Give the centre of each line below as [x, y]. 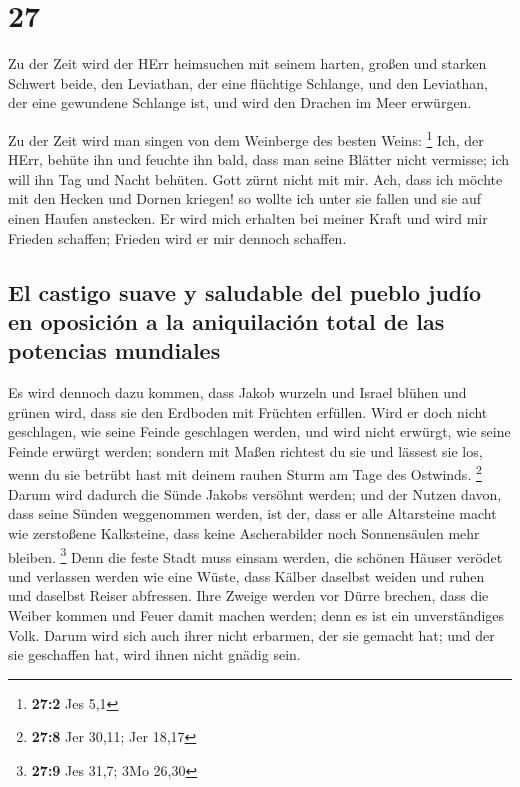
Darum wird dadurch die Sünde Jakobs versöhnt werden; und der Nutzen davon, [255, 493]
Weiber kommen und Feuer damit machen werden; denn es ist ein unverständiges [256, 614]
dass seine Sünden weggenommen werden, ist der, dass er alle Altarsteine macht [252, 513]
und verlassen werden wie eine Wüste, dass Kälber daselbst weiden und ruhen [246, 575]
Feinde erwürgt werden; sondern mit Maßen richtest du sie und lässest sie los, [245, 450]
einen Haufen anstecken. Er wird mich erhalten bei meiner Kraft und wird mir [248, 217]
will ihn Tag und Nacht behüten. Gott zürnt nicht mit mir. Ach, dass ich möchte [255, 178]
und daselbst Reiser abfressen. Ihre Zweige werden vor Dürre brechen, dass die [248, 595]
